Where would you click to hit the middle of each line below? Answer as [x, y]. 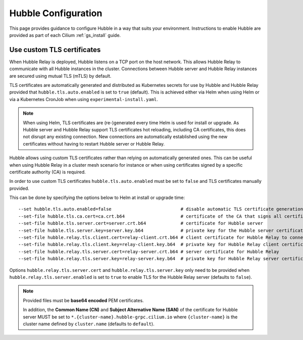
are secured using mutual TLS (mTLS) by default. [60, 76]
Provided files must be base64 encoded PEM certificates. [83, 300]
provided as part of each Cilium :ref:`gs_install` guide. [65, 35]
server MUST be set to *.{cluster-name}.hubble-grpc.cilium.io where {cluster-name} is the [130, 317]
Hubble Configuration [56, 13]
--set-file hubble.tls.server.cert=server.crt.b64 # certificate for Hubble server [141, 223]
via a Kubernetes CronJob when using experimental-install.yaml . [84, 99]
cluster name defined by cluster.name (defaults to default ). [89, 324]
